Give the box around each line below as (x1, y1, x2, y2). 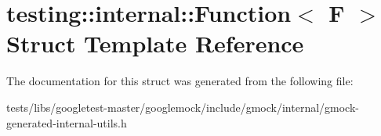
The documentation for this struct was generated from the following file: (6, 73, 354, 89)
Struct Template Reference (6, 27, 304, 59)
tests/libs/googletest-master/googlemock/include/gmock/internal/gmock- (6, 98, 359, 115)
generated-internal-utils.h (6, 114, 127, 131)
